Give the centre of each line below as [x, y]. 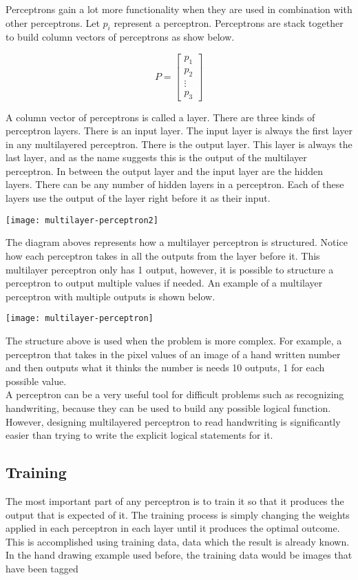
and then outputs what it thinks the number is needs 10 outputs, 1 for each [165, 367]
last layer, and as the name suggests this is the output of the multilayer [156, 157]
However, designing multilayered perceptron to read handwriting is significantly [173, 421]
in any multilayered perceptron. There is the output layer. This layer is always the [179, 144]
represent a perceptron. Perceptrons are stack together [229, 22]
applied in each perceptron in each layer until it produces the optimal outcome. [173, 528]
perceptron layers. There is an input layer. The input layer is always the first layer [179, 131]
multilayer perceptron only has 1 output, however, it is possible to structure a [170, 269]
